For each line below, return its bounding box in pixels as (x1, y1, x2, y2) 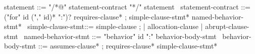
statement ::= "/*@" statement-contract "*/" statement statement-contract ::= (4, 1, 250, 11)
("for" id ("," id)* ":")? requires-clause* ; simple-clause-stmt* (4, 11, 190, 21)
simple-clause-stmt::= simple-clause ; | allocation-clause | (27, 21, 203, 31)
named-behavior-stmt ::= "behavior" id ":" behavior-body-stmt (24, 30, 217, 41)
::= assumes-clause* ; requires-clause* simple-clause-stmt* (38, 40, 218, 51)
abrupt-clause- (205, 21, 249, 31)
